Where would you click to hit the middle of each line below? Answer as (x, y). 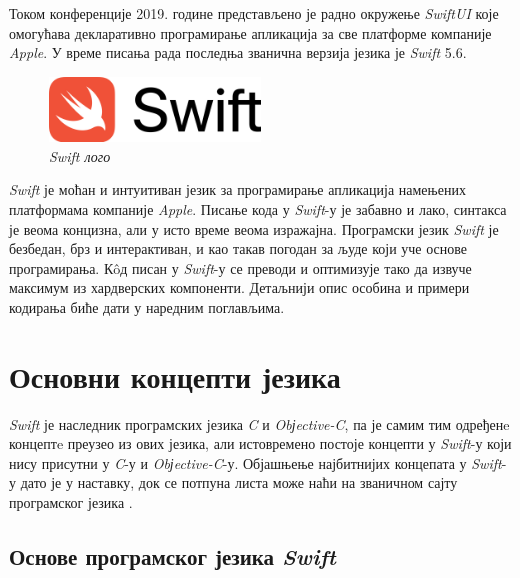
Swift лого (80, 155)
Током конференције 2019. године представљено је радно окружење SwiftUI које (254, 13)
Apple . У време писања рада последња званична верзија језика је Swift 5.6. (238, 52)
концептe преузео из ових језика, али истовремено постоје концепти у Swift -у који (260, 443)
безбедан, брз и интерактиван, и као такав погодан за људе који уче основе (238, 248)
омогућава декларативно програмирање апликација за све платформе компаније (250, 32)
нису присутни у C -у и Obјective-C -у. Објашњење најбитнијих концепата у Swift (255, 462)
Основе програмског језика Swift (172, 556)
